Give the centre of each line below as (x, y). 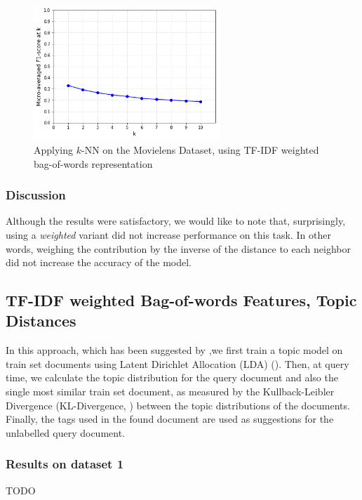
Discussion (36, 195)
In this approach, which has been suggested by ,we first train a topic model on (174, 350)
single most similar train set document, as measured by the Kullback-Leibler (170, 392)
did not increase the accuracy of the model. (99, 262)
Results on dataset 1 (65, 464)
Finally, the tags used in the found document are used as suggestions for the (170, 419)
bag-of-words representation (93, 163)
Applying (54, 149)
